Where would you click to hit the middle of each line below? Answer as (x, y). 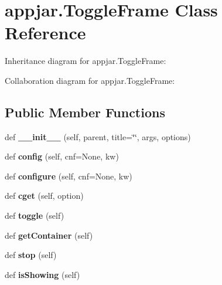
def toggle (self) (35, 216)
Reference (45, 33)
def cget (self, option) (44, 196)
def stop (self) (31, 255)
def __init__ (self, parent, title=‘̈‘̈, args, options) (98, 136)
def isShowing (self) (42, 274)
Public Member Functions (85, 112)
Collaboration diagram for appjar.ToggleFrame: (90, 80)
